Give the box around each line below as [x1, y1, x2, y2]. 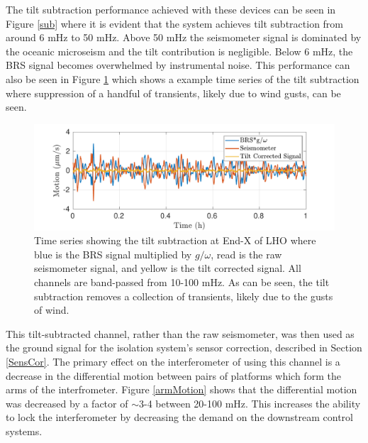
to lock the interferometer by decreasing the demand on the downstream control [6, 410, 353, 425]
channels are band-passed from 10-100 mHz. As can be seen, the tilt [34, 275, 330, 290]
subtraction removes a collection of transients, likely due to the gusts [34, 288, 333, 303]
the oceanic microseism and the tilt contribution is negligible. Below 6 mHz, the [6, 43, 353, 58]
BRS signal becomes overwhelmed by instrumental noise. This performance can [6, 58, 350, 72]
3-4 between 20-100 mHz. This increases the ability [138, 395, 361, 410]
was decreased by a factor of [6, 395, 128, 410]
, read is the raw [211, 246, 282, 261]
